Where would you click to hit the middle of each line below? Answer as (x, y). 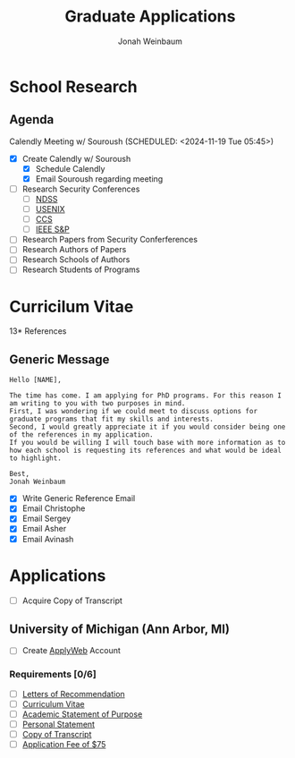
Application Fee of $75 (64, 745)
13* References (38, 331)
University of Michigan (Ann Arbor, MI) (120, 629)
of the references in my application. (81, 435)
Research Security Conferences (81, 189)
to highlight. (36, 458)
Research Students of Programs (81, 269)
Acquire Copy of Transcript (72, 600)
